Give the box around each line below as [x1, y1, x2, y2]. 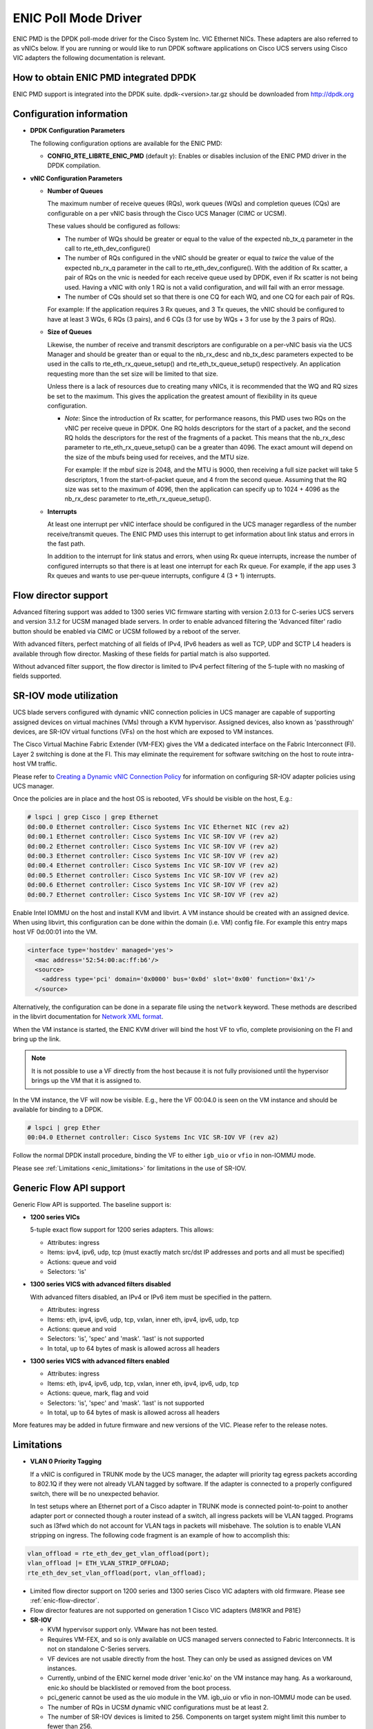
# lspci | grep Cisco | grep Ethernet [27, 813, 159, 821]
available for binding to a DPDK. [12, 1105, 104, 1113]
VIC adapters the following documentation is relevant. [12, 54, 166, 62]
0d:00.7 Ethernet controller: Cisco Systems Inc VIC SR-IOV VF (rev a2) [27, 891, 279, 898]
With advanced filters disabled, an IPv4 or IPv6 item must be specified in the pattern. [30, 1293, 272, 1301]
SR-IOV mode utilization [12, 690, 119, 702]
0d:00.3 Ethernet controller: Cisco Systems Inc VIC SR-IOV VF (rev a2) [27, 851, 279, 860]
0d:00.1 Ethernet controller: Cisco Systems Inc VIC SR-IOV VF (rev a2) [27, 833, 279, 840]
